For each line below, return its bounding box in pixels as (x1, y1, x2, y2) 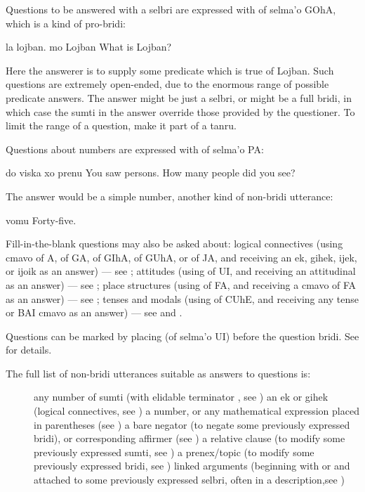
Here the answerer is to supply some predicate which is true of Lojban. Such (6, 63, 334, 77)
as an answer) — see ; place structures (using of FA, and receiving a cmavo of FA (6, 277, 357, 292)
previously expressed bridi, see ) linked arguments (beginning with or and (34, 458, 350, 473)
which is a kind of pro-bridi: (6, 15, 126, 30)
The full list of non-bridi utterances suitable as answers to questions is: (6, 365, 311, 380)
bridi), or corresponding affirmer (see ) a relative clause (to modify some (34, 431, 345, 446)
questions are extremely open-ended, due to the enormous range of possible (6, 77, 329, 91)
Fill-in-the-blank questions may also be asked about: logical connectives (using (6, 236, 343, 251)
